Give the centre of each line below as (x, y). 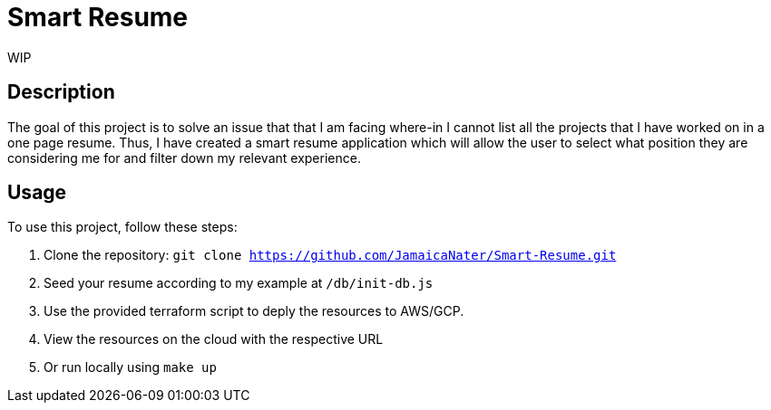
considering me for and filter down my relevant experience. (184, 157)
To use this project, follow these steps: (122, 227)
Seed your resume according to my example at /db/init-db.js (239, 283)
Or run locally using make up (130, 367)
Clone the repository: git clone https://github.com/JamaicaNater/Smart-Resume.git (330, 255)
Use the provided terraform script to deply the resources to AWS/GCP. (254, 311)
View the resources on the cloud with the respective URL (214, 339)
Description (61, 92)
